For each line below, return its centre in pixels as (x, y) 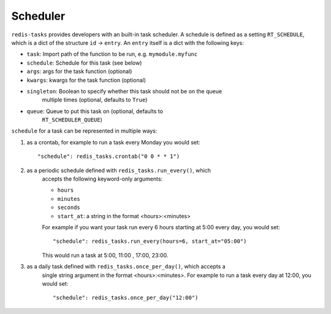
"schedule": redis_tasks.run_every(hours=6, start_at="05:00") (150, 241)
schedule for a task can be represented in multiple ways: (84, 131)
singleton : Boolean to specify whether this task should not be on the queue (124, 91)
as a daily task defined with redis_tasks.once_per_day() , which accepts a (126, 267)
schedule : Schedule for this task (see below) (84, 63)
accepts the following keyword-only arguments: (102, 179)
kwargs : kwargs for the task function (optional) (86, 80)
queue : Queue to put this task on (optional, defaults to (95, 111)
